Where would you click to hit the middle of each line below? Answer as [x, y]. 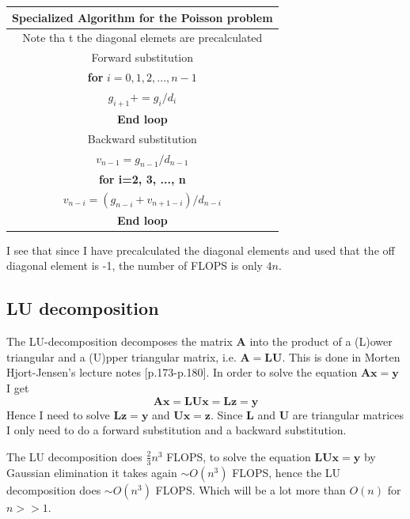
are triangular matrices [348, 414]
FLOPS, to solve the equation [239, 456]
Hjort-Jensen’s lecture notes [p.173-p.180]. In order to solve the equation [182, 372]
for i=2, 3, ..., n [142, 178]
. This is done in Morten [341, 356]
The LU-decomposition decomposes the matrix [120, 341]
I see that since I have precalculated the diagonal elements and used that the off [201, 250]
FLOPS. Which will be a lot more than [251, 489]
